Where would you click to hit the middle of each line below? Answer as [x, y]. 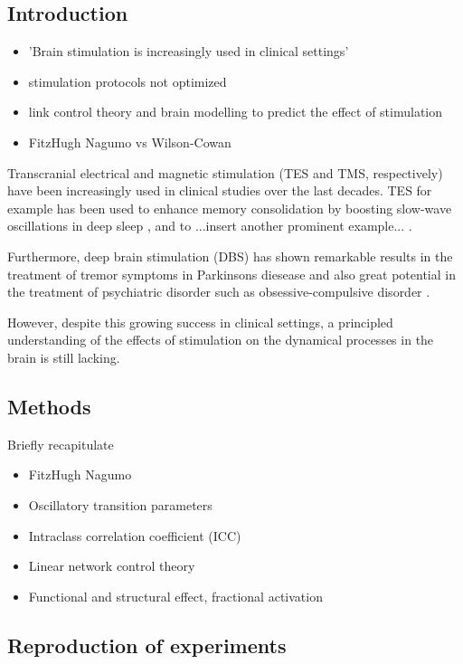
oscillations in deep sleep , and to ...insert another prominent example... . [210, 226]
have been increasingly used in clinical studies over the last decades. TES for [220, 190]
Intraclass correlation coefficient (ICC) [135, 535]
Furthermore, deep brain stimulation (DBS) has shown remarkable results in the [230, 256]
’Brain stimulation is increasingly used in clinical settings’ [189, 51]
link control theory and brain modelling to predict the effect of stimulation [236, 112]
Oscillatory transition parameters [120, 504]
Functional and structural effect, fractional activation [175, 596]
